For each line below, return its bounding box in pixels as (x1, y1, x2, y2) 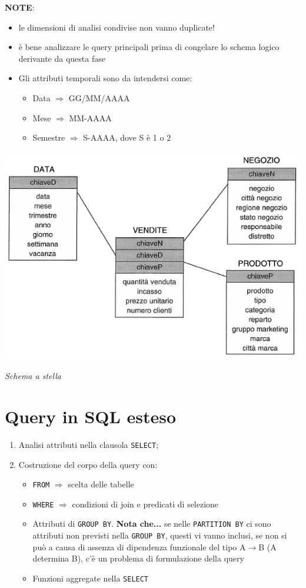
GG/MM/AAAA (68, 91, 130, 104)
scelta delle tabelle (68, 478, 134, 490)
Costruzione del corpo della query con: (18, 458, 158, 470)
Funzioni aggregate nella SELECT (32, 572, 149, 584)
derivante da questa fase (18, 52, 105, 64)
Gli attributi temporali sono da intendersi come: (18, 72, 192, 84)
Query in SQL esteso (5, 404, 177, 428)
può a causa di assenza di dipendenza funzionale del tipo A (32, 540, 246, 553)
